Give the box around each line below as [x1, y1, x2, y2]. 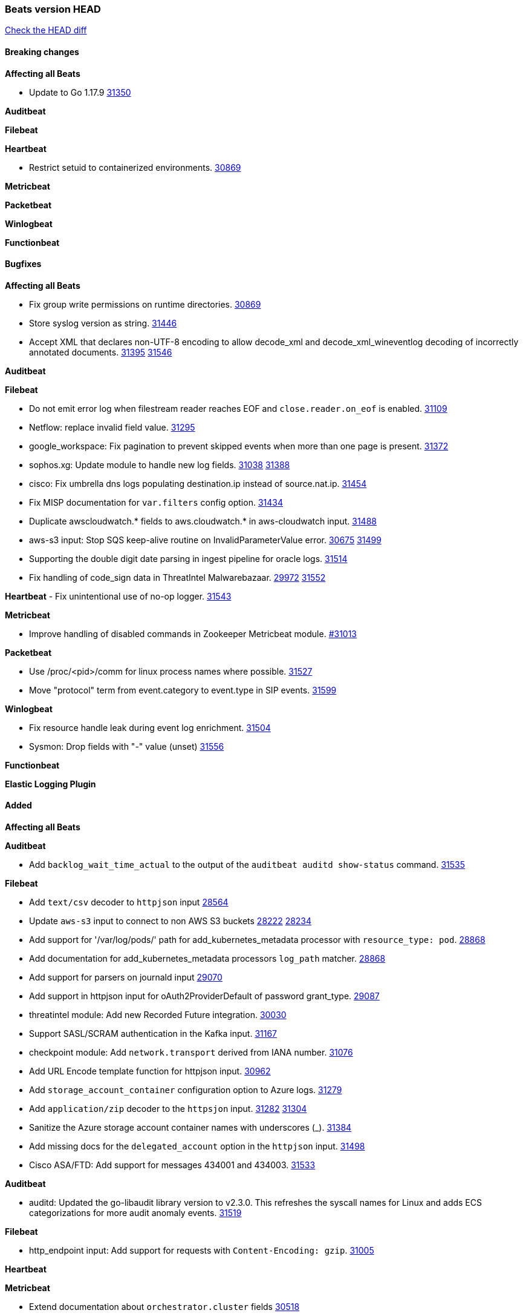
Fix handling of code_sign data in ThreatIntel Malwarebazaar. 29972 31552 [29, 572, 326, 583]
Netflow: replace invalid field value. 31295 [29, 422, 195, 432]
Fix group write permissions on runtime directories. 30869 [29, 299, 261, 309]
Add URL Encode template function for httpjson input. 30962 [29, 1066, 271, 1077]
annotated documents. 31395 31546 [29, 346, 172, 357]
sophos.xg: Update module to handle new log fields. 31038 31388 [29, 459, 290, 470]
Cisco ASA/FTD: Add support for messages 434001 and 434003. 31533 [29, 1160, 316, 1171]
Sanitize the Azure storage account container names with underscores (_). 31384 [29, 1122, 352, 1133]
